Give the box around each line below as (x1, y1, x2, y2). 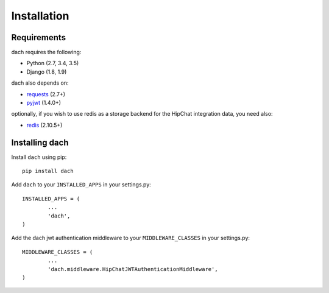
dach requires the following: (11, 49, 82, 56)
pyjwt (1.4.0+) (26, 99, 61, 107)
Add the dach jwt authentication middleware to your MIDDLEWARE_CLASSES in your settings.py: (11, 235, 250, 242)
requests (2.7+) (26, 90, 66, 97)
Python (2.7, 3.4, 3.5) (26, 60, 79, 67)
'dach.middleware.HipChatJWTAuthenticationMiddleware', (48, 266, 219, 272)
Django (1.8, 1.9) (26, 68, 67, 76)
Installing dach (11, 137, 69, 147)
